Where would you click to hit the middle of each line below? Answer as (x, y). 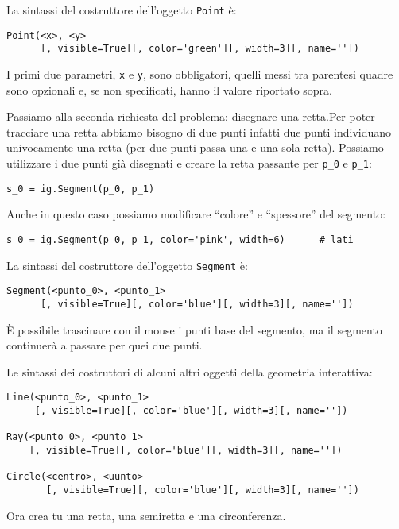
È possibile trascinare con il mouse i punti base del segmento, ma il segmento (194, 329)
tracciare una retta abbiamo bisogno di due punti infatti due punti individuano (199, 131)
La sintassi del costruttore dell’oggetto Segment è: (127, 265)
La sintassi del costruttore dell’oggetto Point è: (122, 10)
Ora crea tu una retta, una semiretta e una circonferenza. (146, 515)
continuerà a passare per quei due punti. (105, 345)
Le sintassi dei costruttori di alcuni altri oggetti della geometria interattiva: (190, 371)
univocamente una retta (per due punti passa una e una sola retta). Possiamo (195, 147)
